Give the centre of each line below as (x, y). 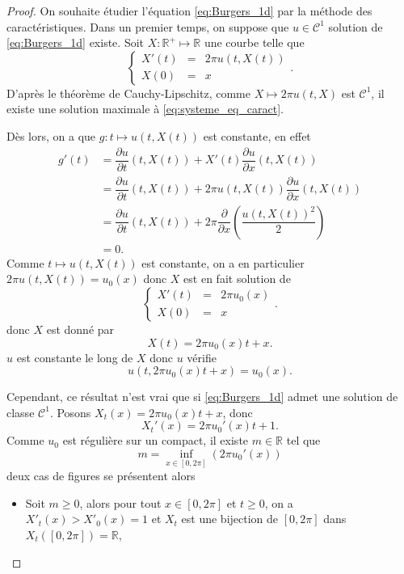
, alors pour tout (120, 502)
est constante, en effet (257, 135)
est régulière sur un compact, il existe (156, 440)
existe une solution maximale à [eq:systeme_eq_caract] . (145, 109)
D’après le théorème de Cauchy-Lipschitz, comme (128, 93)
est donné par (80, 329)
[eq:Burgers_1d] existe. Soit (76, 42)
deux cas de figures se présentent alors (101, 476)
